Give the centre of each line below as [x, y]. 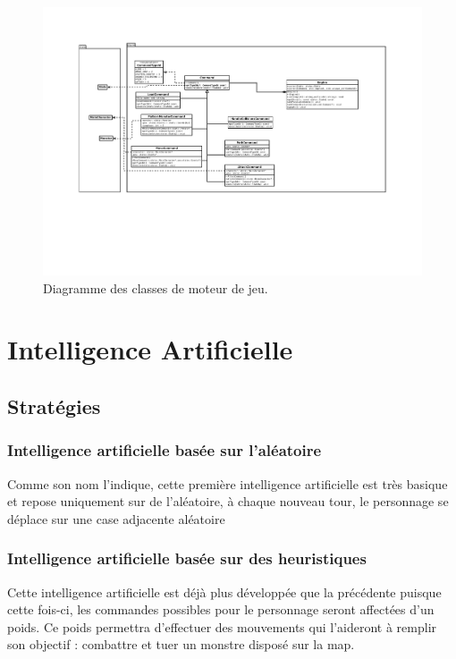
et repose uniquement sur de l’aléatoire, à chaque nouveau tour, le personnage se [228, 501]
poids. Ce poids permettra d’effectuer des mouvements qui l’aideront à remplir [222, 626]
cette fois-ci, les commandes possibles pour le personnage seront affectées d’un [221, 609]
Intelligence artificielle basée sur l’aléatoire [165, 450]
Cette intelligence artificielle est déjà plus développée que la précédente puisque [224, 591]
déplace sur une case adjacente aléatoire [116, 518]
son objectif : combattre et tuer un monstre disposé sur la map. [181, 644]
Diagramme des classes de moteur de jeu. [156, 287]
